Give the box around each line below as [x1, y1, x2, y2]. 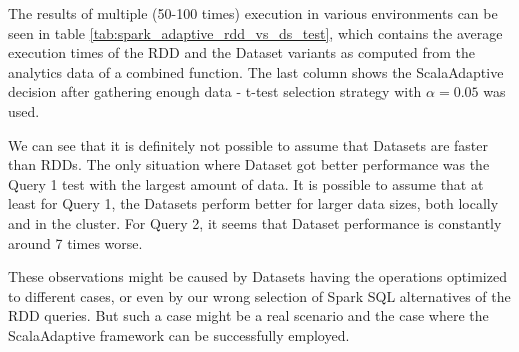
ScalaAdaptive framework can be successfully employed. [8, 324, 350, 345]
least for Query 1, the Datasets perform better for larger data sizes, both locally [8, 193, 499, 214]
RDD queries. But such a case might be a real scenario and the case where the [8, 305, 489, 326]
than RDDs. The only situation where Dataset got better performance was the [8, 154, 490, 175]
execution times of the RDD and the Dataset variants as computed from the [8, 42, 476, 63]
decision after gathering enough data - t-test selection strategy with [8, 81, 422, 102]
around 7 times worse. [8, 232, 143, 253]
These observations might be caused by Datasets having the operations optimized [8, 266, 507, 287]
